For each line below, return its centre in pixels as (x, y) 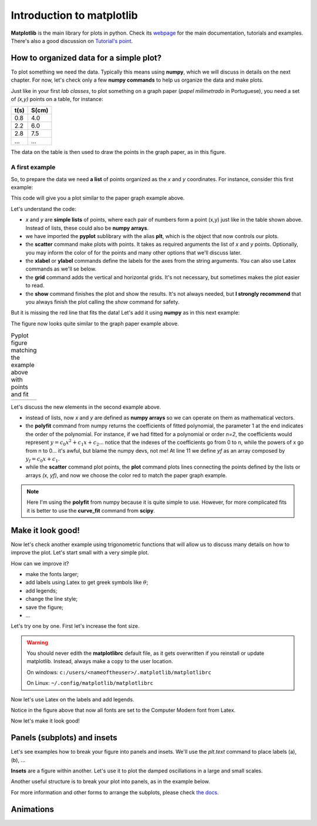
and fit (20, 394)
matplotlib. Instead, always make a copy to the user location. (100, 661)
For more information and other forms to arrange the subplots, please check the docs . (115, 792)
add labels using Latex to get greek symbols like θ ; (87, 583)
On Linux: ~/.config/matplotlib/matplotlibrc (90, 683)
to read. (35, 286)
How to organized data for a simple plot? (86, 58)
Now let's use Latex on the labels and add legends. (72, 699)
